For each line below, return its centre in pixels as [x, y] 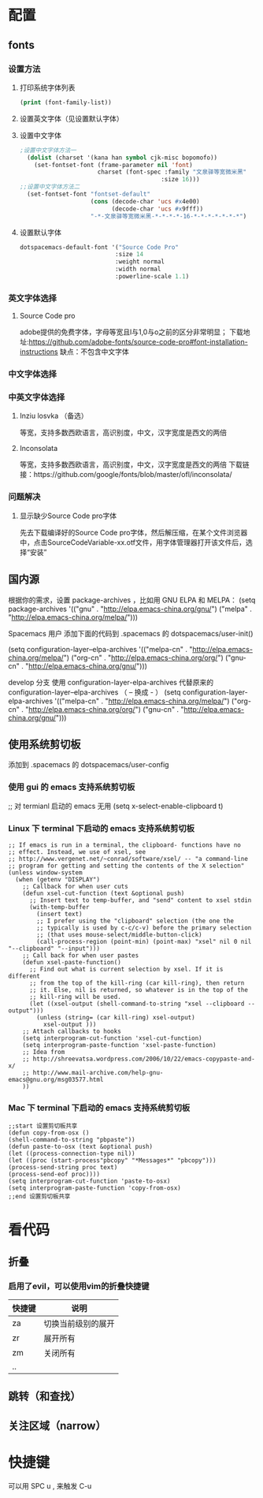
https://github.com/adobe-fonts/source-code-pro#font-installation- [138, 342]
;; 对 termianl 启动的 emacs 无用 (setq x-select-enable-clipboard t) [116, 806]
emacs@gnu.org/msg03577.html [56, 1079]
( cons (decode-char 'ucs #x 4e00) [145, 201]
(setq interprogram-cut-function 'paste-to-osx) [89, 1181]
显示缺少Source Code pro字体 [68, 516]
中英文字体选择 [37, 397]
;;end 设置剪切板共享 [39, 1197]
